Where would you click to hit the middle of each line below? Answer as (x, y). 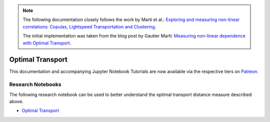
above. (16, 101)
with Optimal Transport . (47, 43)
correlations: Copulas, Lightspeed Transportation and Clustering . (89, 26)
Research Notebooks (35, 84)
